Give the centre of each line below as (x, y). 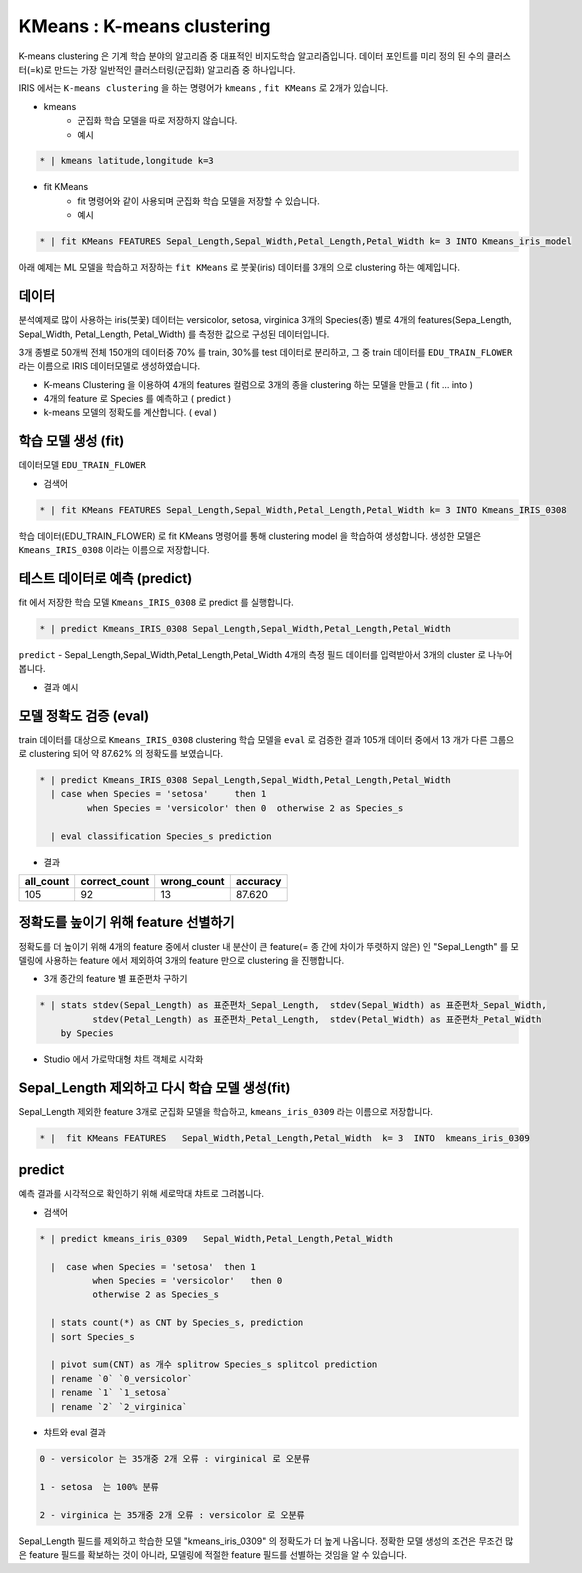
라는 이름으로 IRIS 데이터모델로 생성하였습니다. (109, 366)
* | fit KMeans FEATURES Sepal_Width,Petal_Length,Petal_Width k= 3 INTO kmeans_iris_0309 (284, 1138)
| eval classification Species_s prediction (161, 836)
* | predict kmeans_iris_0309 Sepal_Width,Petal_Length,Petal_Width (216, 1238)
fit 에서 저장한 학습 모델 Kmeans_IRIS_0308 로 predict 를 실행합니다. (156, 602)
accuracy (258, 881)
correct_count (115, 881)
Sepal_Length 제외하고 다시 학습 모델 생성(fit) (154, 1087)
